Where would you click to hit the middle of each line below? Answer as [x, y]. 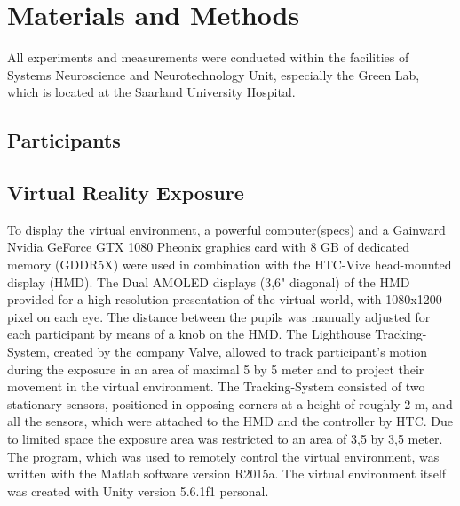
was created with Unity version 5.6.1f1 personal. [138, 490]
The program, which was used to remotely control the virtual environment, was [223, 456]
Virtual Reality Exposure [126, 193]
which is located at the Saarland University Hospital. [151, 92]
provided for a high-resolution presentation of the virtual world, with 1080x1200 [225, 299]
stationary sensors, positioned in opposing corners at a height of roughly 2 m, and [230, 403]
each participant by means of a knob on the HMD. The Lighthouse [189, 334]
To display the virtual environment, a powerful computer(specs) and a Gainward [226, 229]
